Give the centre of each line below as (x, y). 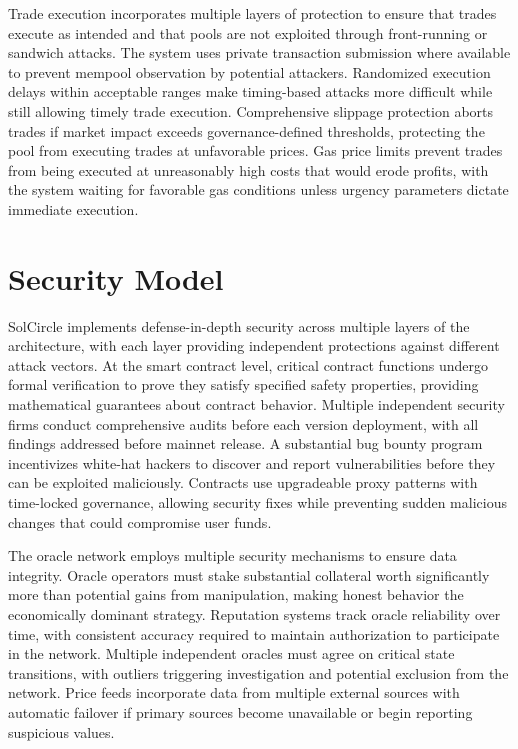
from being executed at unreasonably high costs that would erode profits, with (248, 169)
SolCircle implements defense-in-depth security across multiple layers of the (239, 325)
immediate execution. (73, 208)
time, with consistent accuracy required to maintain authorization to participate (254, 633)
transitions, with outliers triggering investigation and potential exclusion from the (258, 672)
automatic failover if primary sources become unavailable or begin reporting (240, 711)
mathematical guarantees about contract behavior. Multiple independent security (256, 404)
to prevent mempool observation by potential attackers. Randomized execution (249, 71)
